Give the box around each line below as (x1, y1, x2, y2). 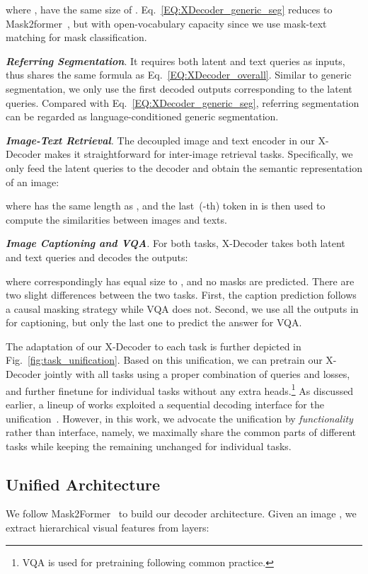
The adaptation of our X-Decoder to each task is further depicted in (6, 338, 301, 353)
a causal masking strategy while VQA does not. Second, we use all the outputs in (6, 301, 359, 316)
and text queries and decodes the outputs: (6, 249, 188, 264)
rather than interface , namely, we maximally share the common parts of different (6, 425, 357, 440)
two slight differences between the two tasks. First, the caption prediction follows (6, 287, 357, 302)
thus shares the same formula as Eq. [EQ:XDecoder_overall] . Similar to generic (6, 67, 352, 82)
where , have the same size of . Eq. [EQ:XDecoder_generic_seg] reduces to (6, 2, 333, 16)
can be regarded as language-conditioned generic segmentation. (6, 109, 279, 124)
